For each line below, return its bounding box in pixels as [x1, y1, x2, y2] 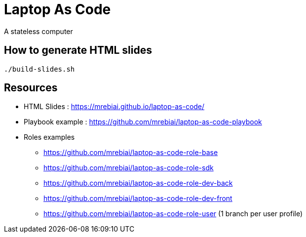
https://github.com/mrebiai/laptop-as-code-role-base [43, 148, 218, 157]
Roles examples [24, 133, 75, 142]
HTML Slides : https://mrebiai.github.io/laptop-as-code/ [24, 102, 205, 111]
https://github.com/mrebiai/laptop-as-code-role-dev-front [43, 194, 232, 203]
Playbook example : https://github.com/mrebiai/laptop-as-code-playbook [24, 118, 262, 126]
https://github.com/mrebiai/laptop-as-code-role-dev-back [43, 179, 233, 188]
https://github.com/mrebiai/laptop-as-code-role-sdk [43, 163, 214, 172]
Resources [4, 81, 58, 94]
